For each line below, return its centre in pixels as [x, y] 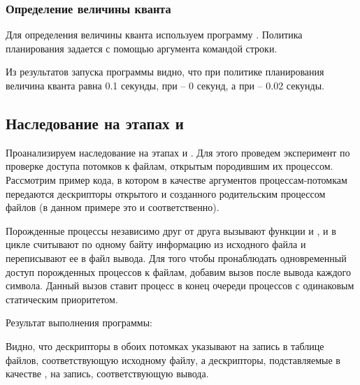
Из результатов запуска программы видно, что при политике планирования [165, 72]
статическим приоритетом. [62, 299]
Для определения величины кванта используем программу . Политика [154, 35]
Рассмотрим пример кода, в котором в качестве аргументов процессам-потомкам [177, 179]
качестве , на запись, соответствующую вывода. [107, 373]
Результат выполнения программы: [79, 322]
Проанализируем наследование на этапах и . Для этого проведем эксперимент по [178, 152]
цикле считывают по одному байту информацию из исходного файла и [156, 244]
